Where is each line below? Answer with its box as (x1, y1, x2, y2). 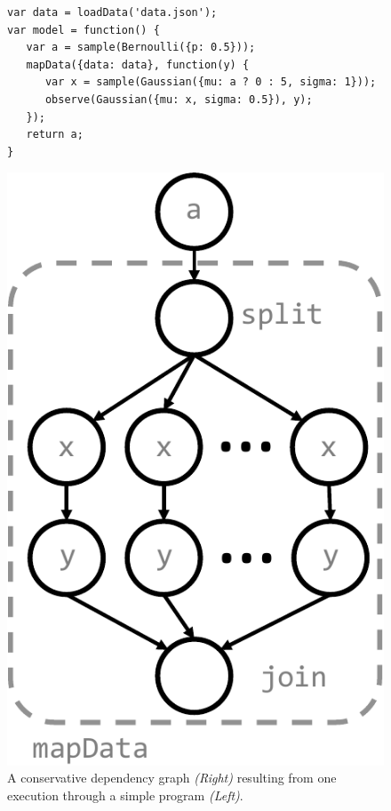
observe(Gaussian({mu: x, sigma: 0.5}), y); (44, 92, 313, 106)
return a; (26, 128, 84, 141)
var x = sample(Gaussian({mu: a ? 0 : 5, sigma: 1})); (44, 76, 377, 89)
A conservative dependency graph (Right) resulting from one (7, 768, 337, 787)
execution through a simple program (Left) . (7, 785, 243, 804)
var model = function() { (7, 23, 160, 36)
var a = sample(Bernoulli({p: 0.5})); (26, 41, 256, 54)
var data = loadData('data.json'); (7, 6, 218, 19)
